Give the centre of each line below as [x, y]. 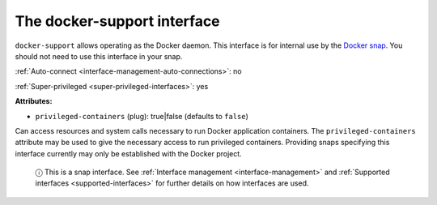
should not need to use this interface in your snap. [99, 56]
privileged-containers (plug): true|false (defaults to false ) [142, 116]
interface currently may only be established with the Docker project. [128, 153]
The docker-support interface [117, 21]
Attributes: [34, 101]
